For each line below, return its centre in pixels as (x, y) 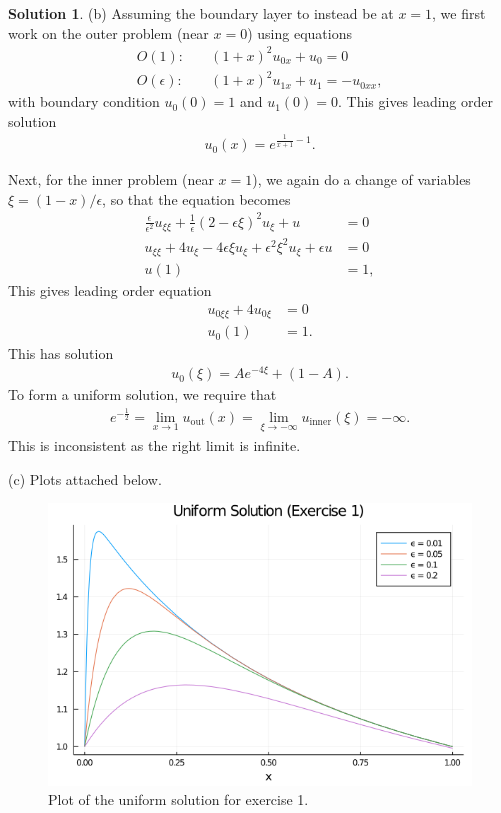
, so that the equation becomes (196, 198)
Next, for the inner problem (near (111, 179)
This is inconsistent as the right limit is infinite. (154, 444)
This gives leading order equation (110, 290)
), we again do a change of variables (361, 179)
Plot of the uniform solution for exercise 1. (178, 799)
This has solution (61, 352)
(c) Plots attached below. (85, 478)
